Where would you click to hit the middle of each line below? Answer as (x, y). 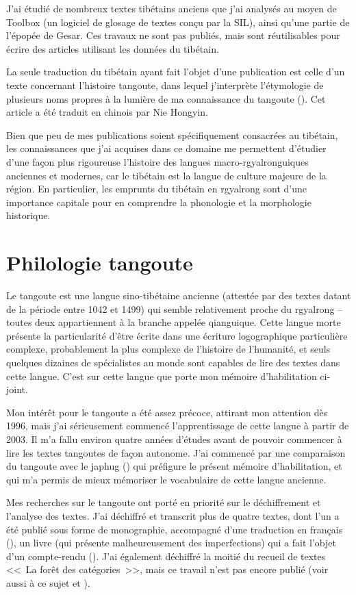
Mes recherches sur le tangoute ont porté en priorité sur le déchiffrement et (164, 502)
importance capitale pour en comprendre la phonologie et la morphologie (159, 202)
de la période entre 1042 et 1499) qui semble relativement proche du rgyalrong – (175, 308)
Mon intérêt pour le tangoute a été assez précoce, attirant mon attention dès (167, 412)
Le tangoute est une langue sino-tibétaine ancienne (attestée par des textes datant (179, 295)
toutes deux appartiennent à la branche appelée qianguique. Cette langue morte (174, 322)
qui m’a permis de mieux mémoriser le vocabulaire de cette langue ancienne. (166, 479)
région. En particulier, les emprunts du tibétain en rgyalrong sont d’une (156, 189)
